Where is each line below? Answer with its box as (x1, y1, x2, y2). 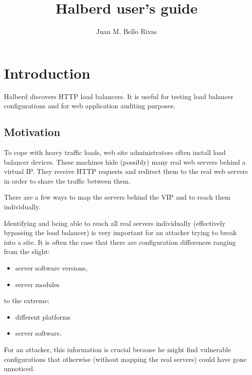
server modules (15, 279, 60, 289)
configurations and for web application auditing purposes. (4, 101, 176, 111)
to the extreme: (4, 295, 50, 306)
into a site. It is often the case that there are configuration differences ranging (4, 237, 236, 247)
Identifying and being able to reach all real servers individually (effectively (4, 218, 226, 228)
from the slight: (4, 246, 50, 256)
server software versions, (15, 262, 88, 273)
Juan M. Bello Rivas (96, 26, 157, 36)
